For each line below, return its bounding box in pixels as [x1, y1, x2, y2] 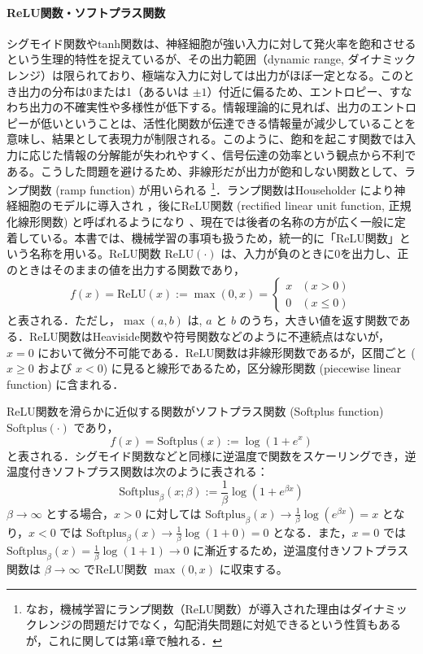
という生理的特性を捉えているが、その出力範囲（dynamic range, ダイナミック [7, 50, 416, 68]
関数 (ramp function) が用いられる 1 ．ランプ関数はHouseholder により [28, 179, 395, 198]
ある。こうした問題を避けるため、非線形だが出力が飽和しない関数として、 [7, 162, 404, 179]
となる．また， [273, 523, 352, 540]
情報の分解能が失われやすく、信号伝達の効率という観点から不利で [63, 146, 416, 163]
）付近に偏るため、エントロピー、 [207, 82, 390, 99]
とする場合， [46, 504, 114, 521]
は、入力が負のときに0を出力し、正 [220, 245, 409, 262]
